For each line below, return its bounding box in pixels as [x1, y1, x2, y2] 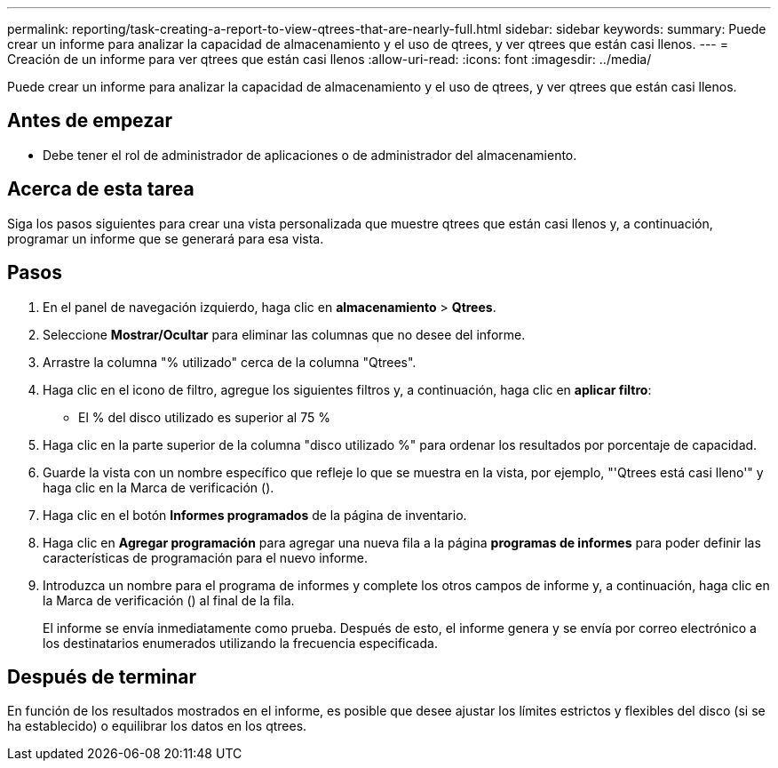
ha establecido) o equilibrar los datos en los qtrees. [7, 718, 307, 734]
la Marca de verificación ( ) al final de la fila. [43, 592, 295, 608]
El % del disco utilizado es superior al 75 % [78, 409, 330, 425]
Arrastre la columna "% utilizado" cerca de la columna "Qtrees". [43, 354, 417, 370]
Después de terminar [7, 665, 197, 688]
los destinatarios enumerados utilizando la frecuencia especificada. [43, 635, 438, 651]
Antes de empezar [7, 109, 172, 132]
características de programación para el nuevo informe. [43, 549, 368, 565]
